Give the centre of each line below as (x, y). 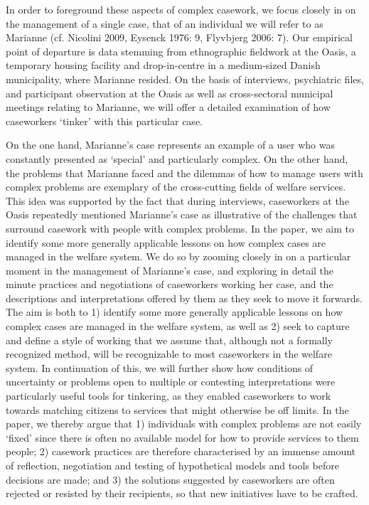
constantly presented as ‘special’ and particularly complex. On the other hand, (177, 158)
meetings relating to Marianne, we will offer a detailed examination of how (168, 107)
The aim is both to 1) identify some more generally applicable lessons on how (175, 312)
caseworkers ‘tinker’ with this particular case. (104, 121)
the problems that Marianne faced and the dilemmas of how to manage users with (184, 172)
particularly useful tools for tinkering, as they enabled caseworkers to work (169, 396)
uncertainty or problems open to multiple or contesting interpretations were (171, 382)
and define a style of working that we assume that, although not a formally (169, 340)
